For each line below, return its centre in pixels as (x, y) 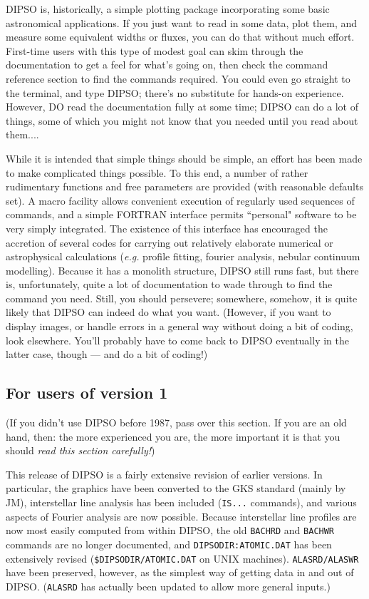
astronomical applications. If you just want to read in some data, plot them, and (182, 22)
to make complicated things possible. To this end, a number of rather (157, 172)
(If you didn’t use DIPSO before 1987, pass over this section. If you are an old (176, 423)
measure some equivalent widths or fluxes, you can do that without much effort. (180, 37)
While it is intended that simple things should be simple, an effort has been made (184, 158)
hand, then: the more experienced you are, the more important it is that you (173, 436)
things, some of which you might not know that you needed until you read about (182, 120)
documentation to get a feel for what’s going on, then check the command (167, 65)
